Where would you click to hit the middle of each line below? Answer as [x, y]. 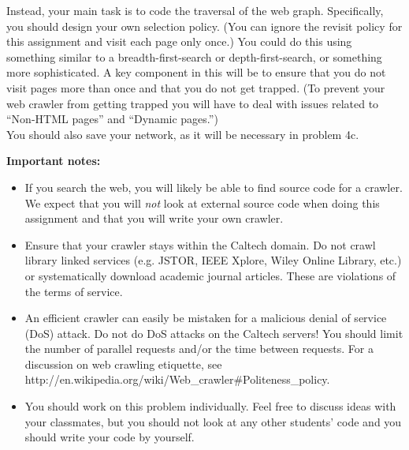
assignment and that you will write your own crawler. [154, 218]
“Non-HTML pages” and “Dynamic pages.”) [112, 119]
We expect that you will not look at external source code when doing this [202, 202]
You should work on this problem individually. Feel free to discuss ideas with [210, 406]
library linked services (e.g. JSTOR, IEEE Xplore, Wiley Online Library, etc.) [213, 260]
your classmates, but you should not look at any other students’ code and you [213, 421]
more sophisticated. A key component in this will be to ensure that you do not [196, 72]
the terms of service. [74, 291]
